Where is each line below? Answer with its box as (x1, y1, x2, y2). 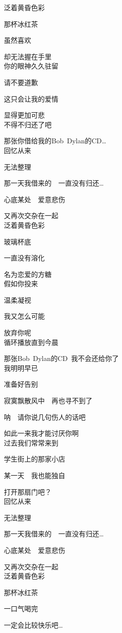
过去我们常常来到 (4, 437, 58, 447)
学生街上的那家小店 (4, 454, 65, 464)
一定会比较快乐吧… (4, 619, 63, 630)
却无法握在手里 (4, 51, 52, 61)
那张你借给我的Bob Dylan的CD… (4, 136, 106, 146)
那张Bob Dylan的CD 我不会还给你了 (4, 353, 119, 363)
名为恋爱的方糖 (4, 269, 52, 279)
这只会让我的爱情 (4, 93, 58, 103)
